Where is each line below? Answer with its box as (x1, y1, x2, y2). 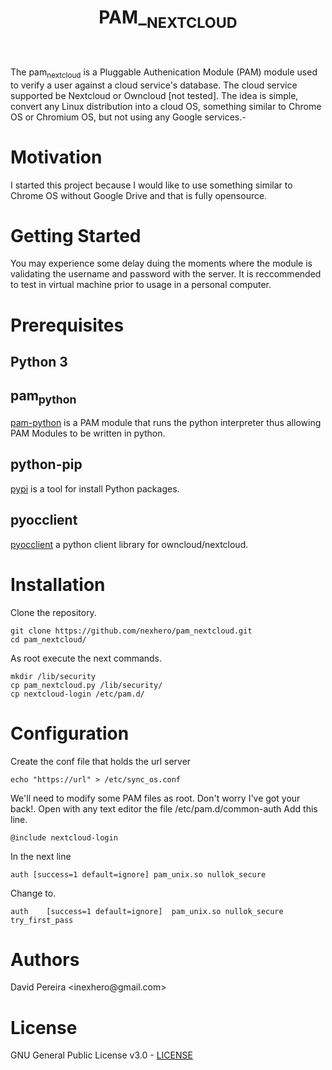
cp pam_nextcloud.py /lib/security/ (10, 680, 163, 690)
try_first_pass (10, 915, 74, 925)
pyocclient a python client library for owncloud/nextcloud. (10, 538, 249, 550)
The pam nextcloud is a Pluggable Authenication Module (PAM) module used (10, 66, 318, 80)
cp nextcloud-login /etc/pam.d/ (10, 689, 145, 699)
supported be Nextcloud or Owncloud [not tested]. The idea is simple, (10, 89, 299, 101)
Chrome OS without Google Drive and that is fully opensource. (10, 189, 268, 201)
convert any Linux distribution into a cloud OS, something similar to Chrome (10, 100, 322, 112)
